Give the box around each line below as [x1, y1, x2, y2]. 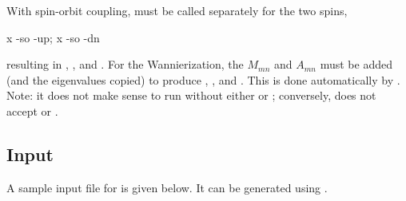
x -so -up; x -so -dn [6, 29, 100, 45]
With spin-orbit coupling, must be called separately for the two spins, [6, 2, 348, 18]
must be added [320, 56, 392, 73]
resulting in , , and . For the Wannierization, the [6, 56, 244, 73]
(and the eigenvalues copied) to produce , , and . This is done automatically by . [6, 71, 400, 88]
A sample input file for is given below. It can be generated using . [6, 179, 328, 195]
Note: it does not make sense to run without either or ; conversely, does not [6, 87, 376, 104]
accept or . [6, 102, 58, 119]
